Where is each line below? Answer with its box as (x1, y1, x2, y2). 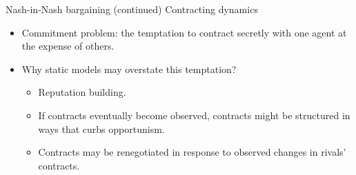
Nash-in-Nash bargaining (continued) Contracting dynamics (6, 2, 258, 16)
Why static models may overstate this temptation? (21, 61, 237, 76)
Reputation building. (38, 85, 126, 99)
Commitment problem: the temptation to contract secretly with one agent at (21, 25, 347, 39)
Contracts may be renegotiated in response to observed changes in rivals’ (38, 145, 346, 159)
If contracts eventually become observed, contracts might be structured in (38, 107, 350, 122)
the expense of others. (21, 39, 115, 53)
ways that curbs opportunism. (38, 121, 165, 136)
